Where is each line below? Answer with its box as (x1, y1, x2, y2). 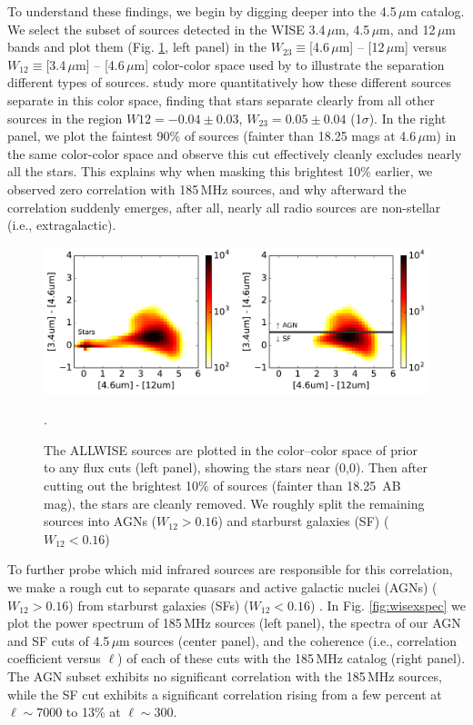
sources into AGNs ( (44, 511, 157, 531)
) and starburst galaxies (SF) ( (217, 511, 389, 531)
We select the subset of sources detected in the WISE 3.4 (7, 19, 326, 38)
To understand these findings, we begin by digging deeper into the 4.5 (7, 2, 397, 20)
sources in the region (7, 108, 123, 127)
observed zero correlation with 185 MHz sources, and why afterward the (7, 179, 407, 198)
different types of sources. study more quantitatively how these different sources (7, 73, 451, 92)
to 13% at (65, 702, 121, 721)
